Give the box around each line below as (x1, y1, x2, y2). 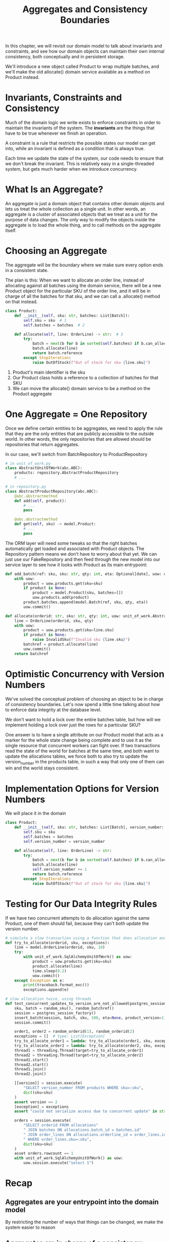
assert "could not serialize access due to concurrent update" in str (14, 1109, 166, 1114)
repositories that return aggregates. (5, 441, 79, 447)
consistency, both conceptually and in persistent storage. (5, 54, 125, 60)
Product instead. (5, 74, 40, 81)
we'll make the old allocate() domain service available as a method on (5, 69, 150, 75)
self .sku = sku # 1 (23, 318, 67, 323)
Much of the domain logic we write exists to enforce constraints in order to (5, 120, 161, 126)
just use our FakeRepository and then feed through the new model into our (5, 556, 160, 562)
